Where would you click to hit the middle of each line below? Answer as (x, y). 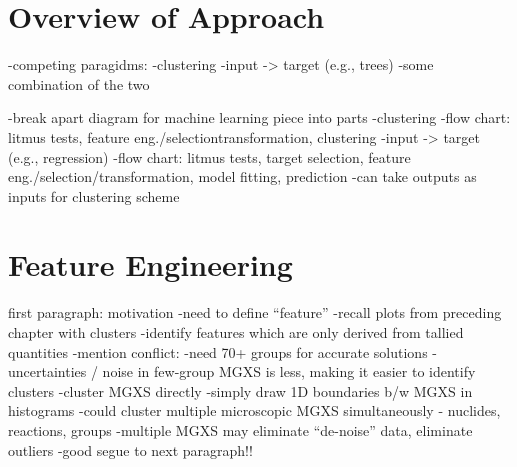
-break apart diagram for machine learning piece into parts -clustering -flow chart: (259, 117)
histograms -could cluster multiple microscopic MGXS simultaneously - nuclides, (254, 410)
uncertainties (47, 371)
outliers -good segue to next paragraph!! (130, 449)
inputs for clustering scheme (94, 195)
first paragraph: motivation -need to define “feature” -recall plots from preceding (255, 312)
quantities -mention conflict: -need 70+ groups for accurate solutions (218, 351)
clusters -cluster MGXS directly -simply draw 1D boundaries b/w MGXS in (240, 390)
